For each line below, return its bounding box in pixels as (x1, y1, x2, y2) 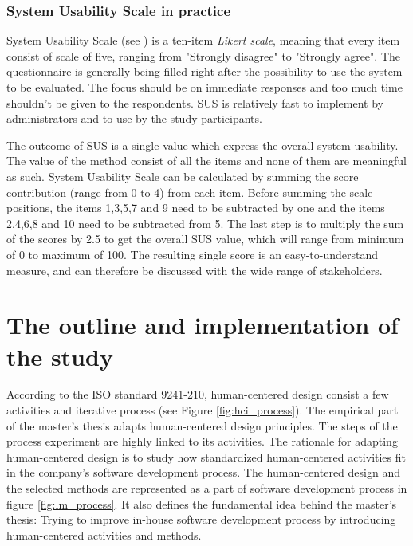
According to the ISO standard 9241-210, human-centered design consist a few (6, 386, 389, 403)
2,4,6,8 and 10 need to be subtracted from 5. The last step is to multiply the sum (6, 214, 404, 231)
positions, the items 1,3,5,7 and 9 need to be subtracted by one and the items (6, 199, 385, 216)
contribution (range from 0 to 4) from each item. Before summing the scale (6, 183, 373, 200)
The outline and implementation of (6, 308, 399, 341)
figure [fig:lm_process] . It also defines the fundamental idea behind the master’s (6, 495, 397, 512)
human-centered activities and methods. (6, 526, 202, 543)
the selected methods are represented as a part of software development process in (6, 480, 407, 496)
